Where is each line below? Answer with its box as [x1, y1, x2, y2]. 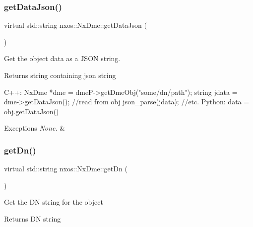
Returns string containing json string [4, 70, 116, 80]
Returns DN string [4, 213, 61, 224]
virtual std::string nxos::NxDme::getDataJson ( [4, 20, 147, 30]
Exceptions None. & [4, 123, 65, 133]
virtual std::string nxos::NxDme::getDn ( [4, 163, 127, 174]
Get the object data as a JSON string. [4, 53, 121, 64]
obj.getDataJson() [4, 106, 59, 116]
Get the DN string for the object [4, 197, 103, 207]
